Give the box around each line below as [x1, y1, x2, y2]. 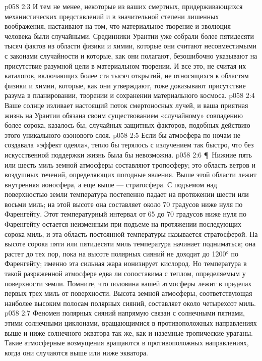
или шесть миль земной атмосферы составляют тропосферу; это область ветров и [5, 159, 256, 170]
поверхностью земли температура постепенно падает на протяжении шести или [5, 189, 249, 199]
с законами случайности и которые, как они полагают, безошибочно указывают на [5, 50, 257, 61]
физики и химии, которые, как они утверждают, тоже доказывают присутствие [5, 80, 246, 90]
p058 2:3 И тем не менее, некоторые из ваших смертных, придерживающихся [5, 1, 243, 11]
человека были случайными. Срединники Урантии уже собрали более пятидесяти [5, 30, 254, 41]
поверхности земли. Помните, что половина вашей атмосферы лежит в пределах [5, 278, 252, 288]
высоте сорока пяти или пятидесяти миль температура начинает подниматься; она [5, 238, 256, 249]
